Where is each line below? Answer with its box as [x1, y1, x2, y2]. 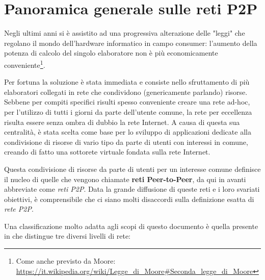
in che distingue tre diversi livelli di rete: [4, 231, 131, 241]
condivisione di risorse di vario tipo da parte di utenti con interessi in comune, [4, 136, 248, 147]
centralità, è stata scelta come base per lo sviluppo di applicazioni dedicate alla [4, 126, 251, 137]
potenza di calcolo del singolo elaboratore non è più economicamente [4, 47, 218, 58]
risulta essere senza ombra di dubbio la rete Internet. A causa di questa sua [4, 116, 240, 127]
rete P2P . [4, 203, 34, 214]
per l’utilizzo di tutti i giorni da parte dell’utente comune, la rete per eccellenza [4, 106, 252, 117]
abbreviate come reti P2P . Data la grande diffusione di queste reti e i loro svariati [4, 184, 260, 194]
